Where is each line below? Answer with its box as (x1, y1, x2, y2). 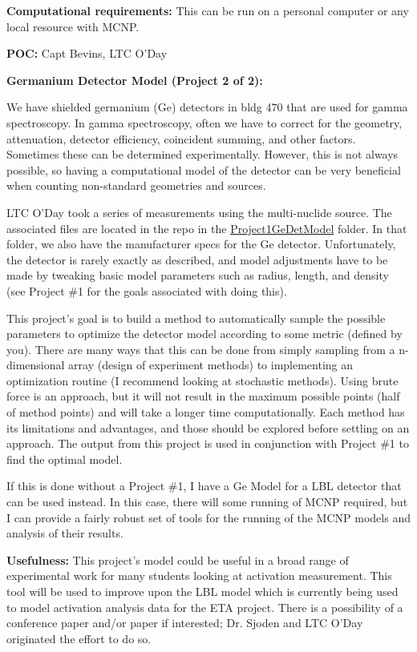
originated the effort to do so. (6, 630, 152, 646)
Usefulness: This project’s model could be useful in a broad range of (6, 551, 349, 568)
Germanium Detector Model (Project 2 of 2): (6, 71, 263, 88)
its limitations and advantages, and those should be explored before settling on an (6, 419, 410, 436)
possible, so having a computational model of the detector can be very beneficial (6, 161, 401, 178)
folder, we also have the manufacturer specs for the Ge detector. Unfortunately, (6, 235, 396, 252)
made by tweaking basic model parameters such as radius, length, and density (6, 267, 389, 284)
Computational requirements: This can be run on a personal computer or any (6, 2, 409, 18)
